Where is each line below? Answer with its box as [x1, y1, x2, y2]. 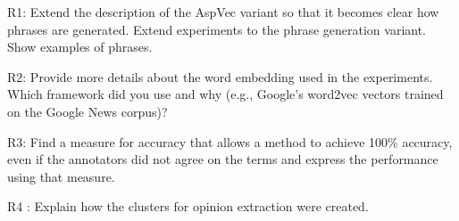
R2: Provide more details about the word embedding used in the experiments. [7, 67, 433, 86]
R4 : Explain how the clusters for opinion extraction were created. [7, 197, 369, 216]
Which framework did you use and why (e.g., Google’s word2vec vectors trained [7, 85, 444, 103]
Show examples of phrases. [7, 37, 153, 56]
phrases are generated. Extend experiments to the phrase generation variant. [7, 20, 426, 38]
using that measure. [7, 167, 115, 185]
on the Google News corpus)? [7, 102, 168, 120]
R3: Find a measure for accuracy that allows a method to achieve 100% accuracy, [7, 132, 453, 151]
